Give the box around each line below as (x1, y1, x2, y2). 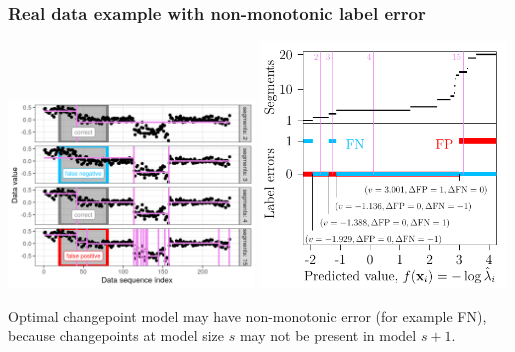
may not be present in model (239, 325, 417, 346)
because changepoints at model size (8, 325, 225, 346)
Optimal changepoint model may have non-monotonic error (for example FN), (8, 305, 487, 326)
